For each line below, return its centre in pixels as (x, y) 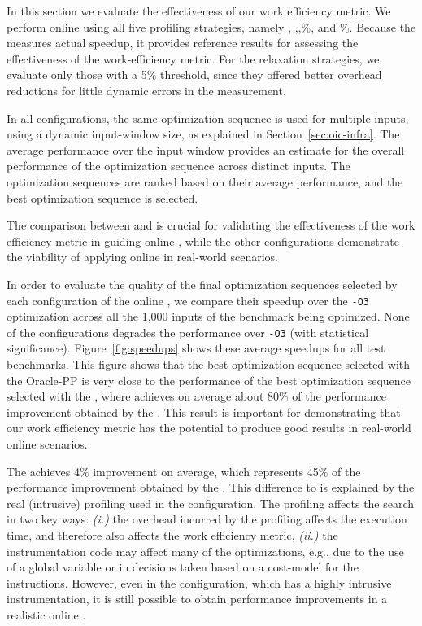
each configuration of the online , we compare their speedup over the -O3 (188, 300)
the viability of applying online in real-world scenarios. (142, 257)
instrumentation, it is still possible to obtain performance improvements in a (197, 599)
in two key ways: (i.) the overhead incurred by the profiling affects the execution (207, 519)
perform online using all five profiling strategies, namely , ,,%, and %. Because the (211, 26)
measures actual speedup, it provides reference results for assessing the (183, 43)
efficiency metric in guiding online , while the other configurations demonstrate (203, 241)
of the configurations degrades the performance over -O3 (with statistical (188, 332)
